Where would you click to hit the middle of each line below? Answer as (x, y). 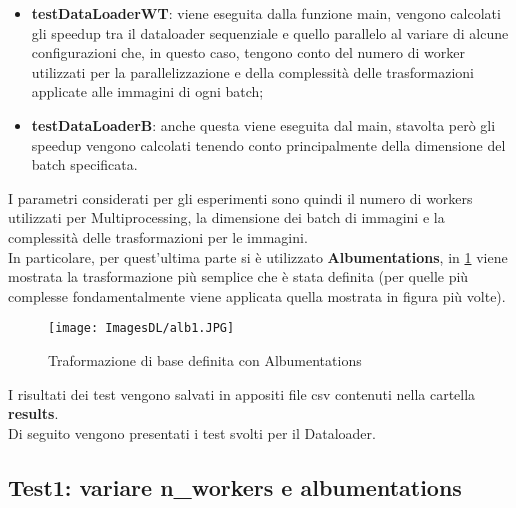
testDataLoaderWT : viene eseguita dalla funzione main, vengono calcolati (266, 13)
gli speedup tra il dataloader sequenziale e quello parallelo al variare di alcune (270, 32)
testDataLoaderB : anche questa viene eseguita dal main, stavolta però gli (263, 124)
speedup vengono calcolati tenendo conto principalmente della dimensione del (268, 144)
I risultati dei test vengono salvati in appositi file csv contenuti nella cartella (242, 393)
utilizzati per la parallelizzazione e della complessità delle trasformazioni (252, 71)
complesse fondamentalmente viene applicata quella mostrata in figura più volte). (257, 295)
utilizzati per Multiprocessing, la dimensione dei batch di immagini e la (226, 217)
